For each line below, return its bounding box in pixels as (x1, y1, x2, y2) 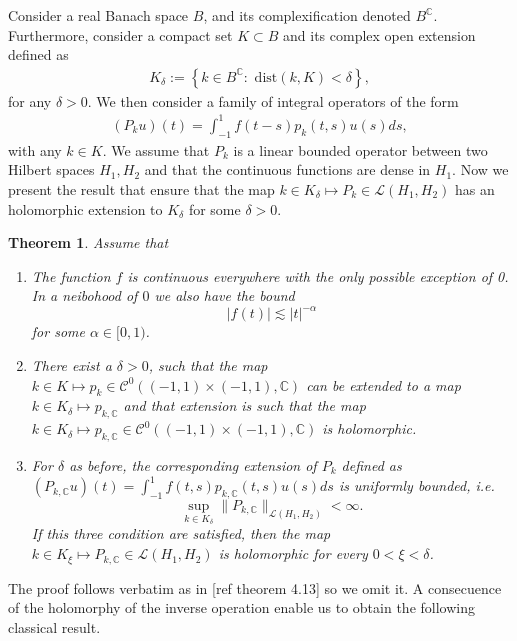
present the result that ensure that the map (8, 178, 275, 199)
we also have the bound (154, 285, 295, 306)
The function (31, 265, 111, 286)
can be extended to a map (306, 374, 461, 395)
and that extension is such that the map (123, 395, 366, 416)
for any (8, 90, 52, 111)
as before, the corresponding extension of (69, 454, 317, 475)
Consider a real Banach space (8, 5, 189, 25)
